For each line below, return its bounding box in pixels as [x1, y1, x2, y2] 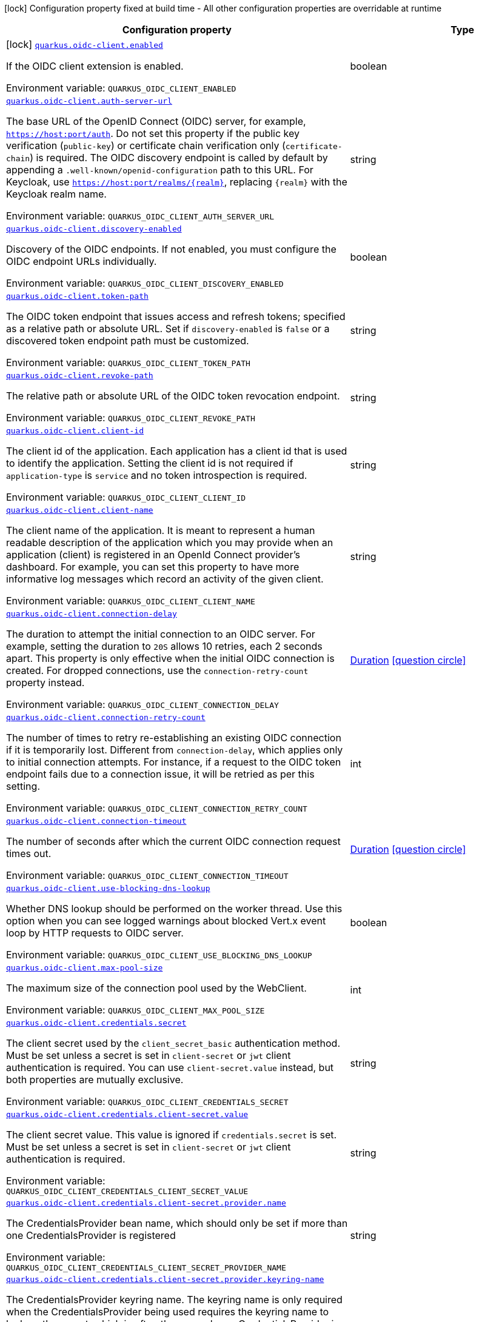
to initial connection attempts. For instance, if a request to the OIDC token [6, 756, 341, 768]
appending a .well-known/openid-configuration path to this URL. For [6, 164, 313, 176]
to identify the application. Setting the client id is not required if [6, 457, 293, 469]
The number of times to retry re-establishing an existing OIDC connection [6, 732, 341, 744]
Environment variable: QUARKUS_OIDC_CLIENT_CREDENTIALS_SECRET [6, 1095, 289, 1107]
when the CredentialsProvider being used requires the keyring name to [6, 1306, 329, 1318]
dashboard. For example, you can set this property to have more [6, 561, 300, 573]
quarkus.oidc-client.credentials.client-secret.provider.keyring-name [6, 1275, 324, 1284]
